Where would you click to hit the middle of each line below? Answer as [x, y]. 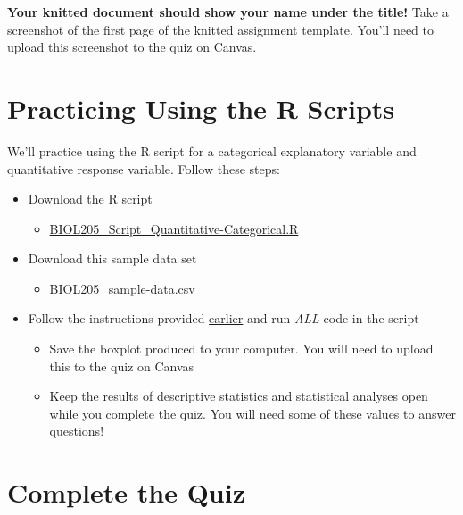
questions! [77, 431]
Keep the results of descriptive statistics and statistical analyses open [239, 396]
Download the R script [90, 199]
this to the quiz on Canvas [122, 365]
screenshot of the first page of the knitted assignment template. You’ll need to [221, 29]
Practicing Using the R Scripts [201, 108]
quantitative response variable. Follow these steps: [144, 168]
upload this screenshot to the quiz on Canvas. [132, 47]
